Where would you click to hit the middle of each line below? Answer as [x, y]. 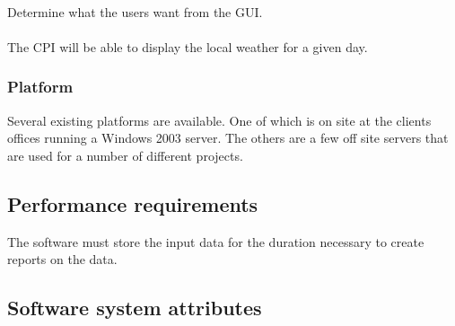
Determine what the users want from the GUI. [135, 11]
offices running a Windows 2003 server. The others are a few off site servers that [228, 138]
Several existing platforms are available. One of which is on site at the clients [219, 120]
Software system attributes [135, 308]
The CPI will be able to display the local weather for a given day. [188, 46]
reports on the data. [62, 259]
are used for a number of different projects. [125, 155]
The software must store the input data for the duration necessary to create [216, 241]
